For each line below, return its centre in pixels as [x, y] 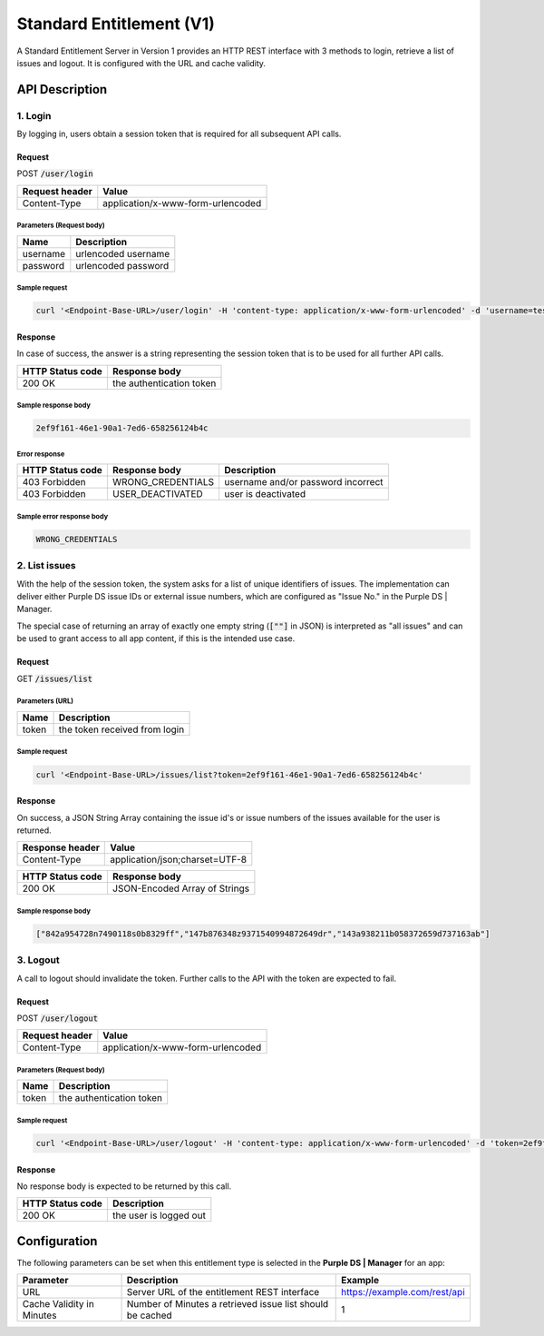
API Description [62, 89]
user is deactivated [265, 494]
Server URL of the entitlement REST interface [223, 1292]
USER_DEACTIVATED [157, 494]
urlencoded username [123, 253]
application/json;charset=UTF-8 [179, 860]
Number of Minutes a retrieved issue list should [228, 1304]
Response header [61, 847]
